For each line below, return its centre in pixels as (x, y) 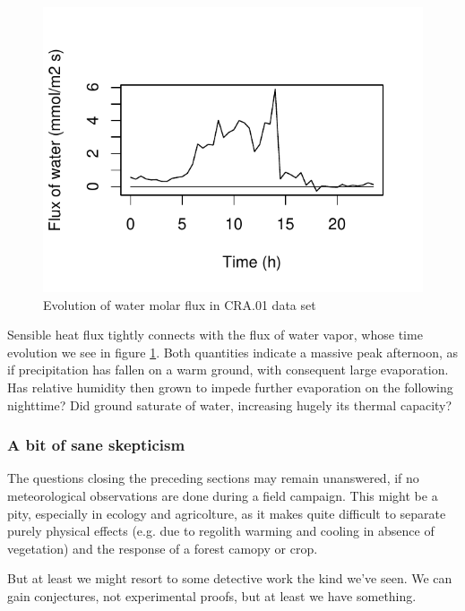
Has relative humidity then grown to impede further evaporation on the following (230, 387)
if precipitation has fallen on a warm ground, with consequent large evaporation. (228, 370)
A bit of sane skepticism (96, 445)
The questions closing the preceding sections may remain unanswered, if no (213, 478)
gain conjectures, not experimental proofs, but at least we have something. (212, 595)
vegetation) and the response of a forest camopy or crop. (163, 548)
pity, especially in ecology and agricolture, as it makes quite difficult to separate (227, 513)
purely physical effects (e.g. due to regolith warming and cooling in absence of (221, 531)
